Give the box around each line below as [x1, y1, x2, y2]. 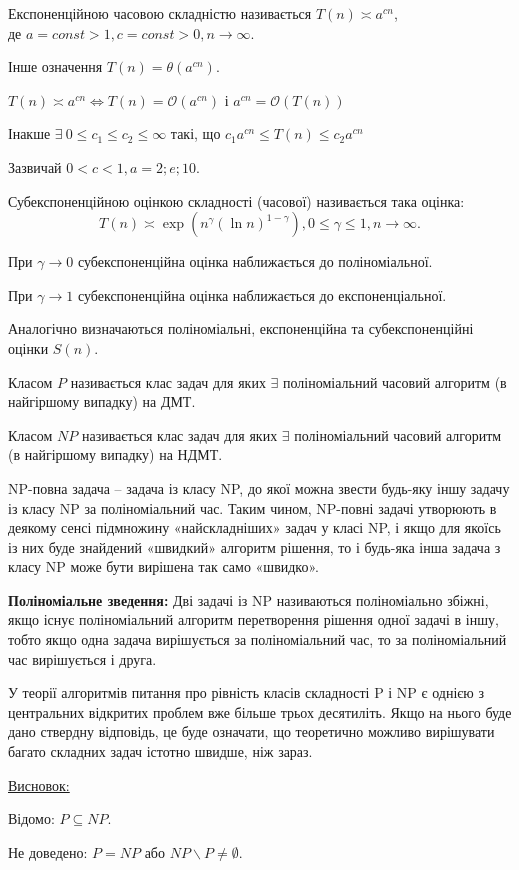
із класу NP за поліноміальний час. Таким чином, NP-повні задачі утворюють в [8, 497, 497, 518]
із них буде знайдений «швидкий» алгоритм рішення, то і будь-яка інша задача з [8, 536, 501, 557]
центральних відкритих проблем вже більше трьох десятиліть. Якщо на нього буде [8, 701, 512, 722]
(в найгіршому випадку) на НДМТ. [8, 444, 223, 465]
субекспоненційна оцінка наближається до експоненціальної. [77, 284, 447, 305]
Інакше [8, 123, 51, 144]
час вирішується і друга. [8, 648, 157, 669]
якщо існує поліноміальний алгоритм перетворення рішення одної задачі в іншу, [8, 609, 499, 630]
